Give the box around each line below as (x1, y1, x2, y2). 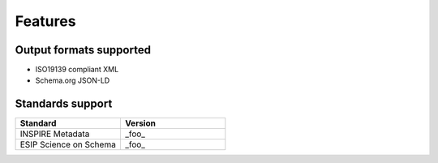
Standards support (15, 97, 113, 111)
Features (15, 12, 76, 30)
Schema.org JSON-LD (35, 75, 110, 85)
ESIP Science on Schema (19, 139, 117, 150)
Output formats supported (15, 43, 152, 57)
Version (124, 118, 156, 129)
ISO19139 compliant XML (35, 65, 119, 75)
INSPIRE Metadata (19, 128, 90, 139)
